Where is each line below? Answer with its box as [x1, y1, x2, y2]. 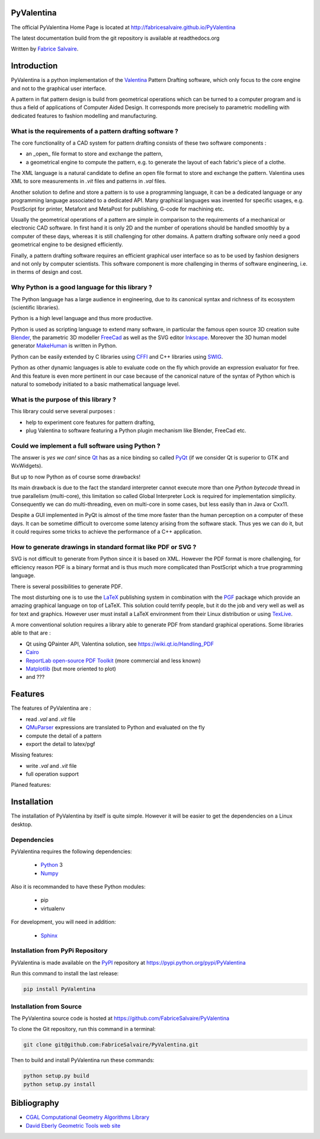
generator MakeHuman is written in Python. [11, 342, 117, 349]
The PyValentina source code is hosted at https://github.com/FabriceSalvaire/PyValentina [11, 1014, 229, 1022]
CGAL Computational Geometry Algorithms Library [25, 1114, 149, 1121]
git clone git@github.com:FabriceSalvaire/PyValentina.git [23, 1041, 199, 1048]
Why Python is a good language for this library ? [11, 283, 152, 292]
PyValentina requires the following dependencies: [11, 848, 132, 855]
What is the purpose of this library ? [11, 395, 117, 403]
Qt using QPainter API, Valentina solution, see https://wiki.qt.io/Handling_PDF [25, 640, 215, 647]
